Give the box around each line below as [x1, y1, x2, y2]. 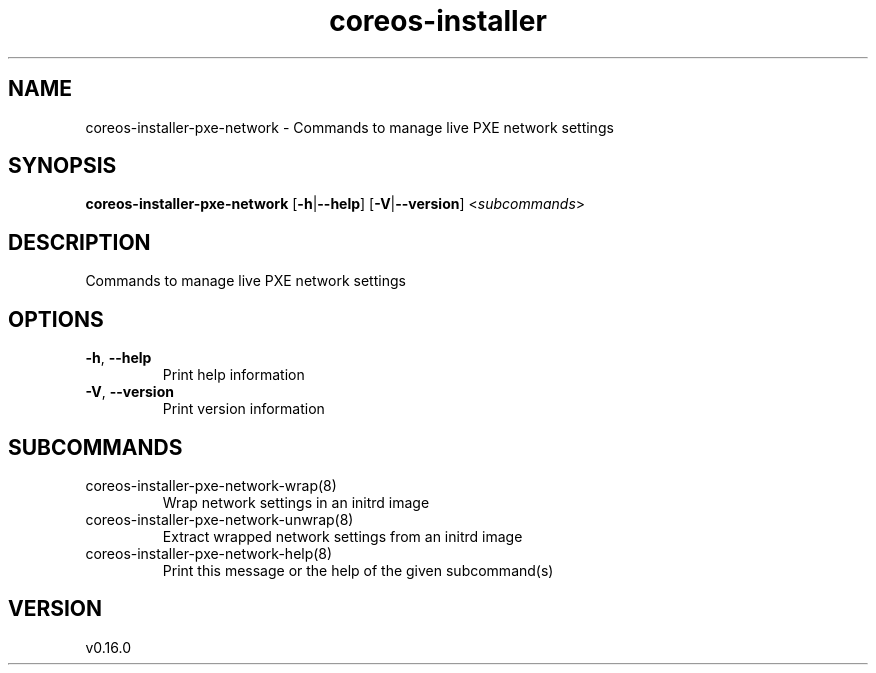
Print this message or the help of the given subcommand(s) [162, 561, 554, 579]
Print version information [162, 400, 325, 418]
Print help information [162, 366, 305, 384]
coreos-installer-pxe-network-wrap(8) [85, 476, 337, 494]
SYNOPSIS [8, 153, 117, 179]
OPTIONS [8, 306, 104, 332]
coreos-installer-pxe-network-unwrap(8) [85, 510, 354, 528]
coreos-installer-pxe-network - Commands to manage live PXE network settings [85, 118, 614, 136]
